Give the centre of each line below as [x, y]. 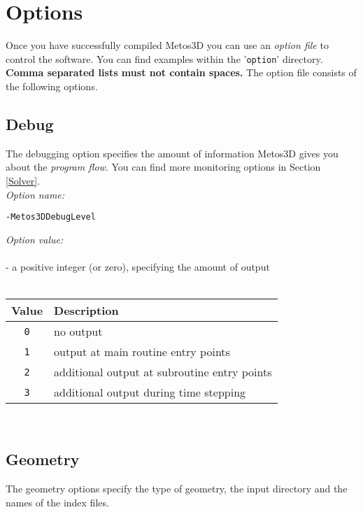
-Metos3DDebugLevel [51, 217]
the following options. [52, 86]
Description [86, 311]
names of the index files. [57, 502]
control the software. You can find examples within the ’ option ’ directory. [164, 58]
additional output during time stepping [150, 392]
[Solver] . [23, 180]
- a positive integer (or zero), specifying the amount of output [138, 266]
